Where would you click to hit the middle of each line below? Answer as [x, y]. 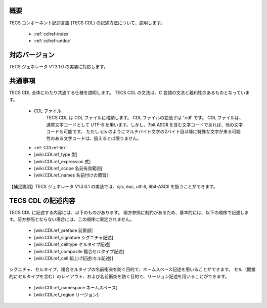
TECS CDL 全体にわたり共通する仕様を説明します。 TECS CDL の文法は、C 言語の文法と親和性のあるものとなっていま [129, 93]
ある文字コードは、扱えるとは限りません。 [98, 138]
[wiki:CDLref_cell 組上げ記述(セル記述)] [74, 258]
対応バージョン [32, 55]
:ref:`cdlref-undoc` [53, 41]
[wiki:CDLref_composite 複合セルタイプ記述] [79, 251]
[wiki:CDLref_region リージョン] [66, 295]
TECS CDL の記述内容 [42, 200]
